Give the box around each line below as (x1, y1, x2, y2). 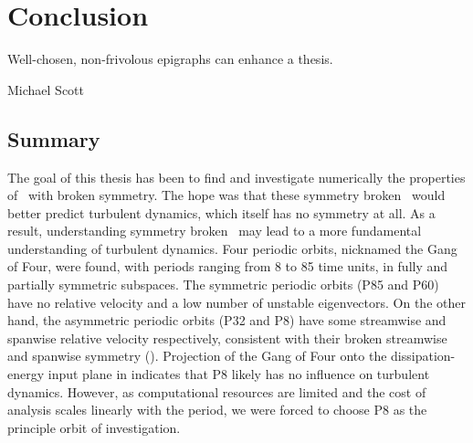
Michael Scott (7, 79, 84, 99)
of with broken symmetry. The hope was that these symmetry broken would (7, 185, 446, 205)
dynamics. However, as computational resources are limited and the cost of (7, 382, 426, 401)
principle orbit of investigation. (7, 417, 181, 437)
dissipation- (391, 346, 456, 365)
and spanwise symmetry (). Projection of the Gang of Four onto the (7, 346, 387, 365)
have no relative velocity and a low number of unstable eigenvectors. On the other (7, 292, 466, 311)
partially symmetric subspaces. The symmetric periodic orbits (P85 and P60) (7, 275, 439, 294)
